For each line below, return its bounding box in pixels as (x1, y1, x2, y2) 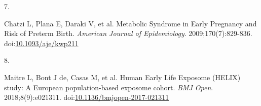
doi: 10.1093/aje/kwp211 (4, 38, 79, 48)
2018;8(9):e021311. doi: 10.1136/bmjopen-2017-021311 (4, 92, 169, 102)
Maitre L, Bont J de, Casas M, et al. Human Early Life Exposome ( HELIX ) (4, 72, 241, 82)
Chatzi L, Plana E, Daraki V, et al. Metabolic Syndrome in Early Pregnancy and (4, 18, 257, 28)
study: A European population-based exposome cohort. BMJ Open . (4, 82, 213, 92)
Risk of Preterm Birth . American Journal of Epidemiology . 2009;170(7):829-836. (4, 28, 252, 39)
